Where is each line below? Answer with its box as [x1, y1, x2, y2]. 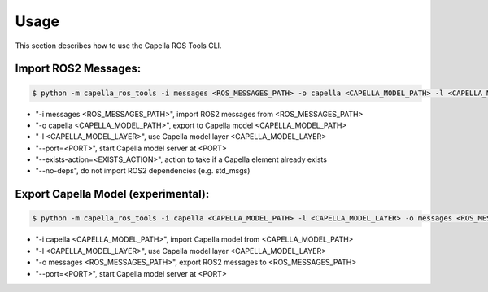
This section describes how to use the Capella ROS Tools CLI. [15, 41, 222, 50]
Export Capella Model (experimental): [15, 187, 210, 201]
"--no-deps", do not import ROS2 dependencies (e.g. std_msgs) [35, 166, 251, 176]
